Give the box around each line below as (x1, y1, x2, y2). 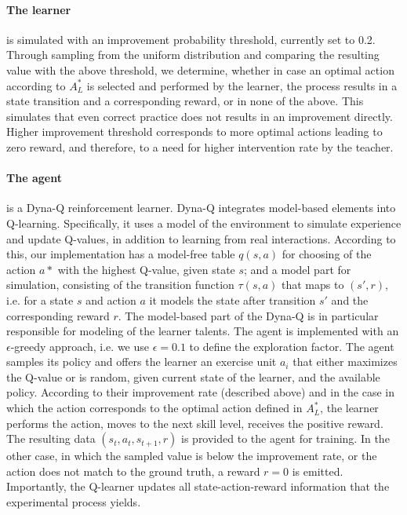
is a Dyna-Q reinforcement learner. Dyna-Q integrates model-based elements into (6, 199, 396, 216)
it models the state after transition (149, 291, 316, 308)
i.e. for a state (6, 291, 74, 308)
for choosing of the (282, 246, 372, 262)
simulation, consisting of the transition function (6, 276, 234, 293)
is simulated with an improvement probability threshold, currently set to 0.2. (6, 31, 376, 47)
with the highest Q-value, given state (57, 261, 235, 277)
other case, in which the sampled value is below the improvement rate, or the (6, 447, 377, 464)
